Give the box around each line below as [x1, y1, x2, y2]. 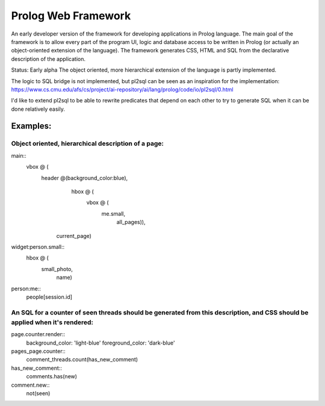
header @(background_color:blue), [41, 174, 128, 181]
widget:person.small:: [11, 243, 65, 250]
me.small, [101, 210, 126, 217]
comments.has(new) [26, 373, 78, 380]
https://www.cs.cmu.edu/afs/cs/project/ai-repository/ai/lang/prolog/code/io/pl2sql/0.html [11, 86, 234, 93]
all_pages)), [116, 219, 146, 226]
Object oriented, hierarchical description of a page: [11, 139, 164, 148]
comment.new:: [11, 381, 50, 389]
